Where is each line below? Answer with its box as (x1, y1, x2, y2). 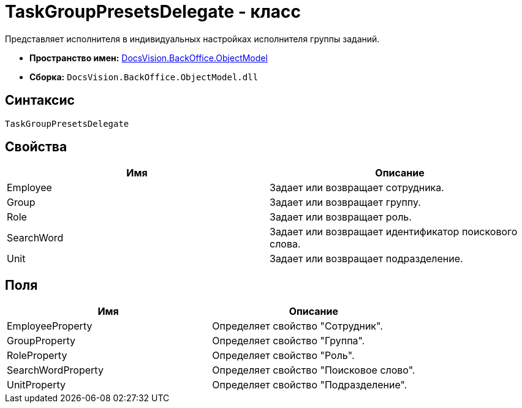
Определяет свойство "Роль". (212, 349, 355, 362)
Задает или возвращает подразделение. (270, 252, 463, 265)
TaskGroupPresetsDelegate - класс (5, 1, 301, 22)
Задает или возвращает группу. (270, 196, 421, 209)
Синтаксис (5, 93, 75, 108)
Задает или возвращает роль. (270, 211, 412, 224)
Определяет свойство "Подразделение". (212, 379, 407, 391)
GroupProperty (7, 334, 76, 347)
